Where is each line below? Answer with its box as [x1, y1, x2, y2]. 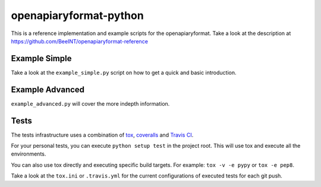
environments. [11, 150, 46, 157]
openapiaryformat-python [11, 9, 144, 22]
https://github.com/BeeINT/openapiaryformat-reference [11, 37, 149, 45]
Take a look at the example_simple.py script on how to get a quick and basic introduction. [11, 69, 237, 76]
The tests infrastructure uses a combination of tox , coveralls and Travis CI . [11, 131, 194, 138]
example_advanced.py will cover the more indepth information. [11, 100, 170, 107]
